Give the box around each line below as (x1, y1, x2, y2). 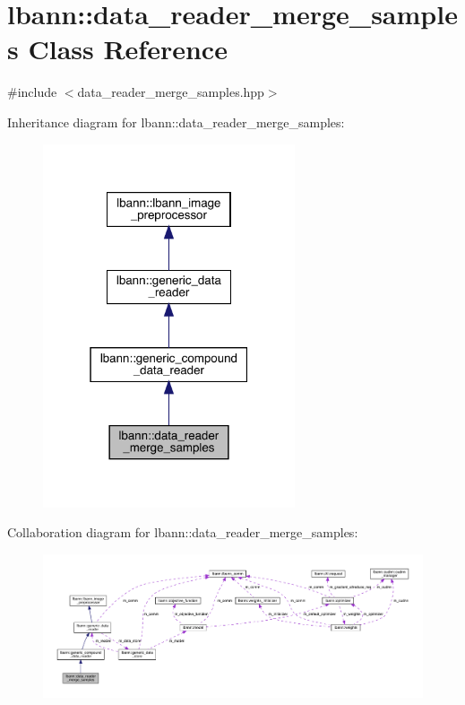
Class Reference (28, 30, 228, 67)
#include (7, 83, 57, 101)
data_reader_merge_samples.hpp (77, 83, 264, 101)
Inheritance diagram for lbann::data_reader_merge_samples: (7, 112, 345, 131)
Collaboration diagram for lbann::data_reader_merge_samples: (7, 523, 358, 542)
